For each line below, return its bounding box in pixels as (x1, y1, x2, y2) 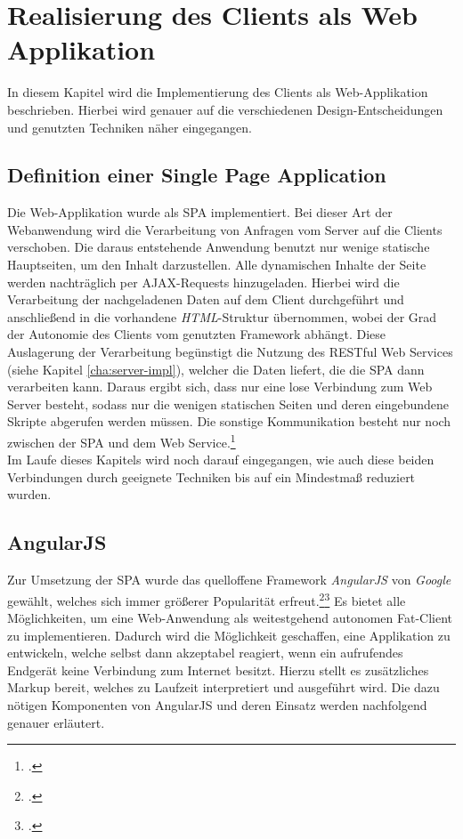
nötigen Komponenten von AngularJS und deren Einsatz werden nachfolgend (7, 696, 427, 714)
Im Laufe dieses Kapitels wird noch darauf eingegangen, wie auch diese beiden (7, 450, 435, 469)
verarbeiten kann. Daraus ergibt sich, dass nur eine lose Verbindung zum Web (7, 377, 433, 396)
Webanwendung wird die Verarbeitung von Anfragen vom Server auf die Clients (7, 220, 443, 238)
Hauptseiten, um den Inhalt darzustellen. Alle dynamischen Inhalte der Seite (7, 255, 426, 274)
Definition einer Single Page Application (7, 161, 386, 189)
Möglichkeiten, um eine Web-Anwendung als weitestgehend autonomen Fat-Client (7, 609, 453, 627)
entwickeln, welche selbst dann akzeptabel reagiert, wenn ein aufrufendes (7, 643, 403, 662)
